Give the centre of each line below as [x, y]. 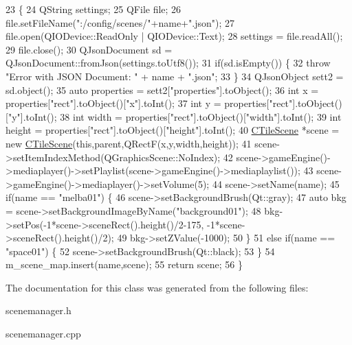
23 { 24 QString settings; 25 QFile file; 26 [93, 9]
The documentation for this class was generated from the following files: [157, 287]
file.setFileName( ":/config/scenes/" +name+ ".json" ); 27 [120, 22]
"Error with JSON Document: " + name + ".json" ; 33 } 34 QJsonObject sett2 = [175, 76]
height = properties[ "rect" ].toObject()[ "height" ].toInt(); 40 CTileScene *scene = [173, 130]
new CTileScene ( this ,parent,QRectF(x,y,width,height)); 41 [129, 143]
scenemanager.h [38, 310]
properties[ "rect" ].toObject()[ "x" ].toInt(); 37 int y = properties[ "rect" [149, 103]
